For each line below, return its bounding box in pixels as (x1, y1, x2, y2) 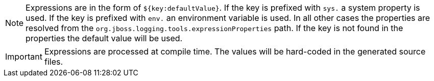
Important (5, 51, 42, 62)
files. (44, 57, 63, 67)
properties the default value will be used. (26, 33, 183, 43)
